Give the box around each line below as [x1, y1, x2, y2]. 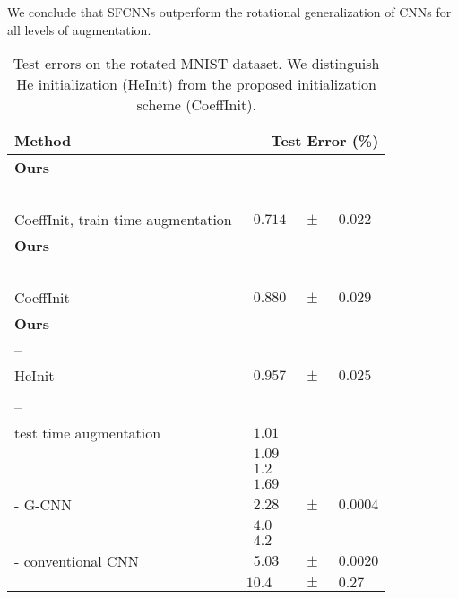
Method [14, 130, 72, 152]
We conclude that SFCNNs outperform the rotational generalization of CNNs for [7, 3, 452, 21]
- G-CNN [14, 494, 73, 516]
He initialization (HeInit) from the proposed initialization [16, 74, 376, 95]
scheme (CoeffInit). [136, 94, 256, 116]
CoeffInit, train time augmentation [14, 209, 232, 230]
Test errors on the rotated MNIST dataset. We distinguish [13, 53, 380, 74]
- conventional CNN [14, 551, 139, 572]
